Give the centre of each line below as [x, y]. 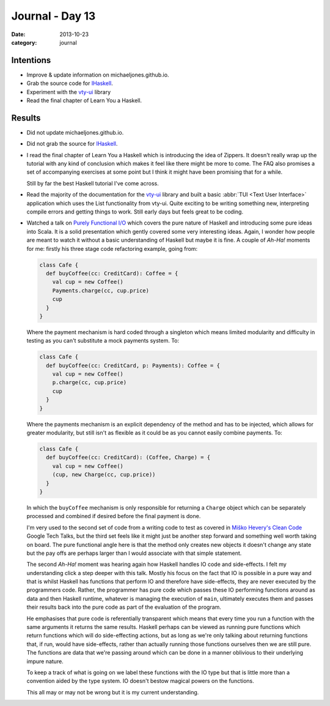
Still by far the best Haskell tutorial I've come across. [93, 183]
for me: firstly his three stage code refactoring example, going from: [112, 248]
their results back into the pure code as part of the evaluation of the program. [124, 607]
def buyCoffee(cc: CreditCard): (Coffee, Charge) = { [128, 458]
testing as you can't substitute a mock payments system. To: [103, 341]
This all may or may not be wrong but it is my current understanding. [113, 692]
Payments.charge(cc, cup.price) [101, 290]
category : [24, 42]
